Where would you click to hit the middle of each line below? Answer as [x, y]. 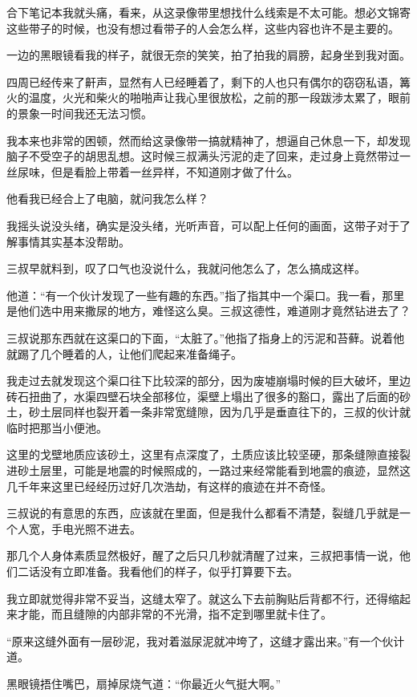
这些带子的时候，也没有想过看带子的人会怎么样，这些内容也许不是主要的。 [203, 28]
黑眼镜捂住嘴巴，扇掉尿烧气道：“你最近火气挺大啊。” [144, 683]
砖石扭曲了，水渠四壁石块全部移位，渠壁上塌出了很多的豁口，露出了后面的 [203, 396]
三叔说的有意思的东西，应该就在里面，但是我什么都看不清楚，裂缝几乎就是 [203, 513]
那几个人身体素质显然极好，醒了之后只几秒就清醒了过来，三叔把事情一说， [203, 555]
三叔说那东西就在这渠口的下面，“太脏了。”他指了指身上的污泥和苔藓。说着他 [206, 337]
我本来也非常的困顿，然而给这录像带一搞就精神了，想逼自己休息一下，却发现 [208, 140]
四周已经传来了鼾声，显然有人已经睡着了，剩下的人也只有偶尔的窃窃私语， [203, 81]
